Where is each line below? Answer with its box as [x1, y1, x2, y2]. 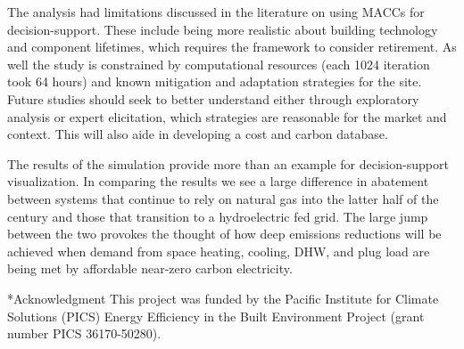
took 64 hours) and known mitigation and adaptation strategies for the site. [7, 72, 422, 91]
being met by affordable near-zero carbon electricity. [7, 259, 293, 278]
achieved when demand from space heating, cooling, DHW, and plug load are [7, 241, 430, 260]
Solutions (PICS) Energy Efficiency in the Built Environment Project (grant [7, 306, 425, 325]
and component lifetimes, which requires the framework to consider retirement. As [7, 37, 457, 56]
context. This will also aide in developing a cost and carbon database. [7, 125, 388, 143]
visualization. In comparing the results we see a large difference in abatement [7, 172, 429, 191]
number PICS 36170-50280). [7, 324, 162, 343]
